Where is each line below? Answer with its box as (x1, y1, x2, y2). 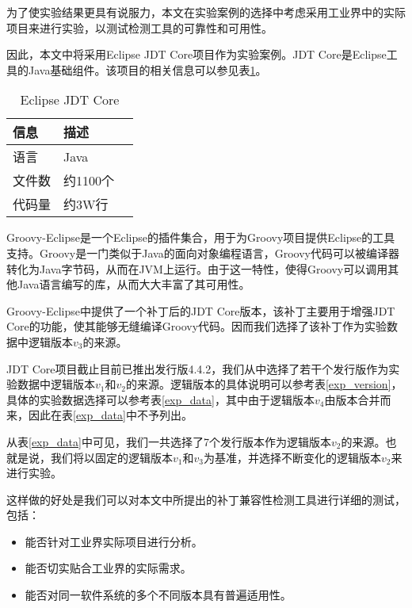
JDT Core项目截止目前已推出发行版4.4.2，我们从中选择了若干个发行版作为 (6, 360, 389, 377)
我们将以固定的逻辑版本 (50, 449, 173, 465)
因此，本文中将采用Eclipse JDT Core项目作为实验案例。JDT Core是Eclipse (6, 46, 387, 63)
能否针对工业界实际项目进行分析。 (25, 533, 203, 549)
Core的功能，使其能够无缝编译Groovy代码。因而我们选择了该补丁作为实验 (6, 318, 387, 335)
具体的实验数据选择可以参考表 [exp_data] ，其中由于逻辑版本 (6, 391, 315, 407)
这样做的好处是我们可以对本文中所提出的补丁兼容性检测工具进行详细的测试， (6, 491, 406, 507)
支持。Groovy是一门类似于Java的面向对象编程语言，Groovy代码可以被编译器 (6, 244, 399, 261)
